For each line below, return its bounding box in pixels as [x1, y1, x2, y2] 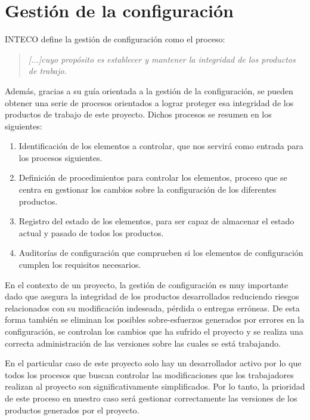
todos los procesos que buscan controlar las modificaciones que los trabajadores [5, 368, 294, 381]
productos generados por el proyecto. [5, 403, 139, 416]
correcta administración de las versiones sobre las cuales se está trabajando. [5, 336, 281, 349]
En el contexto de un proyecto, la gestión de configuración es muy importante [5, 278, 289, 291]
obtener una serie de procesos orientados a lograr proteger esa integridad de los [5, 96, 294, 109]
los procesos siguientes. [18, 151, 103, 163]
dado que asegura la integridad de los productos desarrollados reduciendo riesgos [5, 290, 299, 302]
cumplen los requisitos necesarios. [18, 258, 141, 271]
